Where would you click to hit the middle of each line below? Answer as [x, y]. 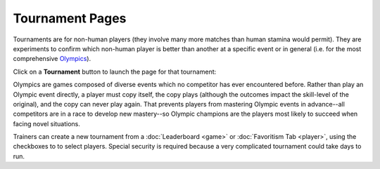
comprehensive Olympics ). [52, 59]
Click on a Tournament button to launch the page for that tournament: [115, 72]
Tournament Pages [70, 18]
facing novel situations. [47, 123]
